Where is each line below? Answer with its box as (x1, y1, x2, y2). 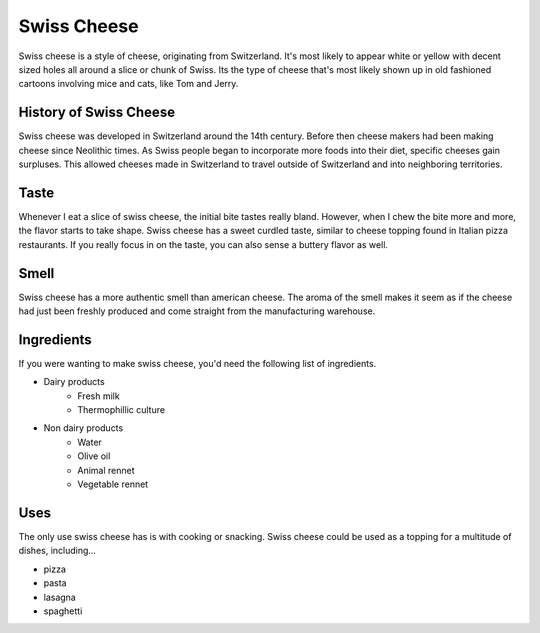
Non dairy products (43, 422, 124, 434)
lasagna (43, 591, 77, 603)
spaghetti (43, 605, 83, 617)
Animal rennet (77, 464, 135, 476)
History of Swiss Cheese (18, 104, 175, 121)
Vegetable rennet (77, 478, 149, 490)
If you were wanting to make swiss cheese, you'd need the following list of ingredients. (18, 357, 377, 369)
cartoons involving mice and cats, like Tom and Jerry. (18, 78, 239, 90)
